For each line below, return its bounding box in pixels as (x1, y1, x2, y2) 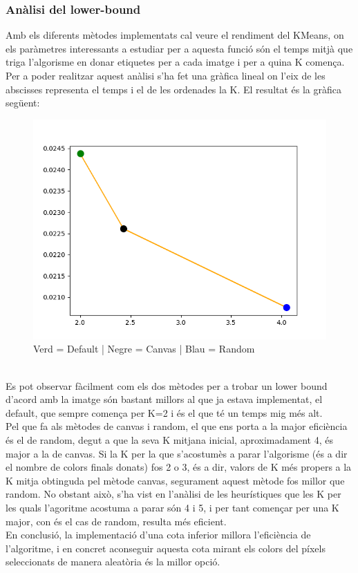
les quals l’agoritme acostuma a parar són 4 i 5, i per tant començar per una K (6, 500, 339, 514)
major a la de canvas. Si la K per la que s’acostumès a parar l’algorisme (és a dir (6, 446, 348, 460)
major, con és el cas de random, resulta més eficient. (6, 514, 227, 528)
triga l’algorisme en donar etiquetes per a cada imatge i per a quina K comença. (6, 55, 345, 69)
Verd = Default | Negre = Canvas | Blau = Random (33, 341, 255, 356)
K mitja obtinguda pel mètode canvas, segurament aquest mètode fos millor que (6, 473, 345, 487)
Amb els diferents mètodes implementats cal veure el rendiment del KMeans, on (6, 28, 344, 42)
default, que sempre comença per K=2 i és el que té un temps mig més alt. (6, 405, 323, 420)
